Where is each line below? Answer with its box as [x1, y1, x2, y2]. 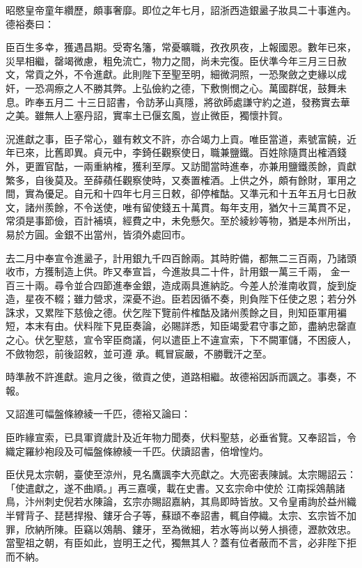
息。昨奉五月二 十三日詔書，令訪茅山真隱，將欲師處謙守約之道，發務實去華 [6, 94, 350, 109]
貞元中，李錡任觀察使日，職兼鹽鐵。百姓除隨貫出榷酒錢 [93, 145, 347, 160]
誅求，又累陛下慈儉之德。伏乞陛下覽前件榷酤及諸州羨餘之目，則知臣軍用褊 [6, 305, 347, 319]
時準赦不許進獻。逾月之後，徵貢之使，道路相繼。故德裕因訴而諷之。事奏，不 [6, 369, 356, 384]
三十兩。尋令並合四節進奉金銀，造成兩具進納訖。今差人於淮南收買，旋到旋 [15, 277, 356, 292]
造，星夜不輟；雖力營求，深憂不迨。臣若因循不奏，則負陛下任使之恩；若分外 [6, 291, 356, 306]
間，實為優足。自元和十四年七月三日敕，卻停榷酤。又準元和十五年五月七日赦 [6, 186, 356, 201]
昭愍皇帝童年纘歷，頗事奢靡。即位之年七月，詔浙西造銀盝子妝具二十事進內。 [6, 3, 356, 17]
